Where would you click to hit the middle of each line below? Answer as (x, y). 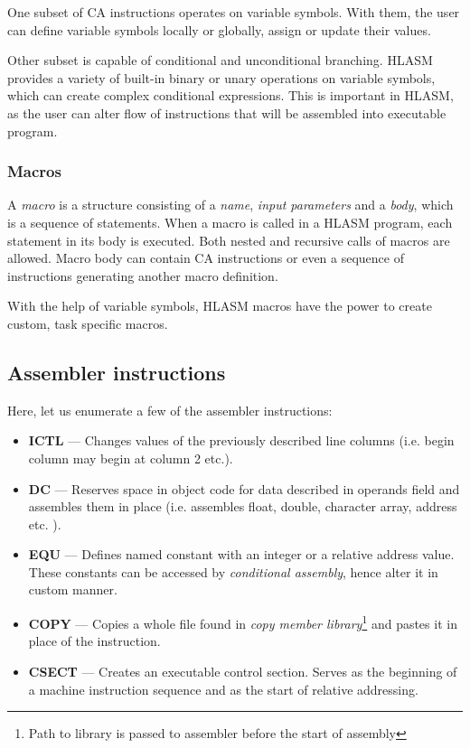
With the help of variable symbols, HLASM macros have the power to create (220, 306)
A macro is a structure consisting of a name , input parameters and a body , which (230, 205)
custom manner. (73, 589)
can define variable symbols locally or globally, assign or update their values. (219, 29)
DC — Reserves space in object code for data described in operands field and (244, 488)
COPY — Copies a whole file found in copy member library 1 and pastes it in (243, 622)
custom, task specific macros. (88, 323)
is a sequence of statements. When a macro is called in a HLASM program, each (230, 222)
